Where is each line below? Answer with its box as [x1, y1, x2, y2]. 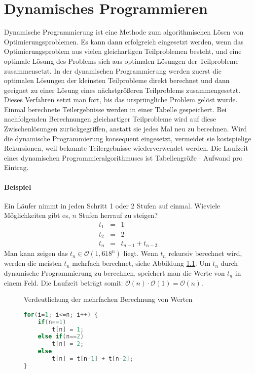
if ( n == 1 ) [37, 318, 66, 326]
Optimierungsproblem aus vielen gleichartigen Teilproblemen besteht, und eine [4, 46, 242, 56]
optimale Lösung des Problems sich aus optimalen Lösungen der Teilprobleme [4, 55, 239, 66]
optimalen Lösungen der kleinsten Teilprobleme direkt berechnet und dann [4, 75, 230, 85]
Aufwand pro [203, 152, 243, 163]
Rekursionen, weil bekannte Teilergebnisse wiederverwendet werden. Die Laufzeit [4, 143, 248, 153]
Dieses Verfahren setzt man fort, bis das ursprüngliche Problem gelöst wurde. [4, 94, 238, 105]
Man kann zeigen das [4, 248, 68, 258]
